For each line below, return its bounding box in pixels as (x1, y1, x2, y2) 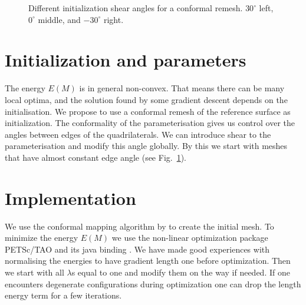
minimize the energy (5, 231, 78, 244)
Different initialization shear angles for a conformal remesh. (28, 2, 243, 14)
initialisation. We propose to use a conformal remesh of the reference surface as (5, 105, 291, 117)
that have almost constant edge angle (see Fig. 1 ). (5, 151, 187, 163)
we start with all (5, 266, 64, 278)
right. (103, 13, 124, 25)
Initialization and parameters (5, 48, 246, 72)
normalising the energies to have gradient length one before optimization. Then (5, 254, 291, 267)
